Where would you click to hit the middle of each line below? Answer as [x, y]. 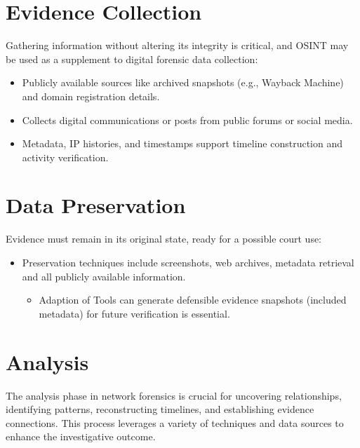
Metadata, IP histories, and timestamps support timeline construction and [182, 143]
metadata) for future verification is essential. [134, 313]
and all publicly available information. [104, 276]
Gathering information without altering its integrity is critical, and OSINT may [177, 45]
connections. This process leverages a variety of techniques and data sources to [175, 422]
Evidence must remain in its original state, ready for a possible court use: [164, 239]
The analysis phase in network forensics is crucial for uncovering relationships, [174, 395]
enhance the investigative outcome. [81, 436]
